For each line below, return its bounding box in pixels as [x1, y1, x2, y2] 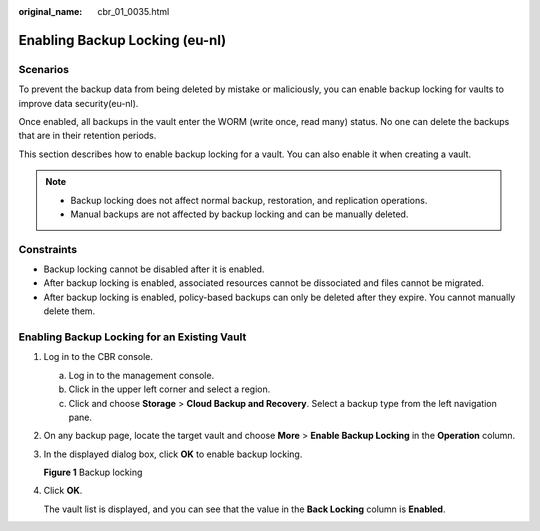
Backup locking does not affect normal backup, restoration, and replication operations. [70, 194, 428, 206]
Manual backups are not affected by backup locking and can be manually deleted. [70, 208, 409, 220]
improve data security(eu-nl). [18, 97, 139, 109]
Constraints [18, 242, 78, 256]
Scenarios [18, 62, 70, 76]
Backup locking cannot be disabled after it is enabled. [43, 263, 265, 275]
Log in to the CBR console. [43, 351, 154, 363]
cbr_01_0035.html [97, 6, 170, 17]
